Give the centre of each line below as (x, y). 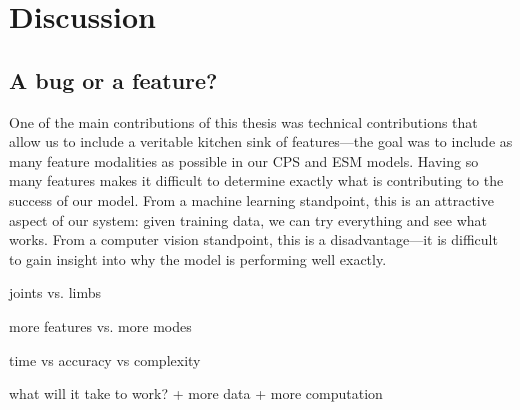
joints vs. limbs (55, 292)
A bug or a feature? (113, 79)
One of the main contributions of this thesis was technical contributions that (243, 121)
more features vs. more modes (100, 325)
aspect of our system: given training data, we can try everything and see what (248, 219)
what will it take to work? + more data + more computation (196, 393)
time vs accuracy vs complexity (105, 359)
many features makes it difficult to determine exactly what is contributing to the (256, 180)
